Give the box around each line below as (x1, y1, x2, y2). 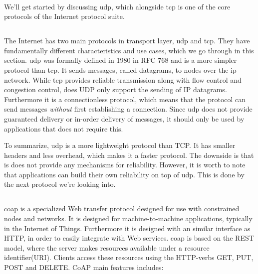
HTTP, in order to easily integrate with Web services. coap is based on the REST (4, 233, 254, 243)
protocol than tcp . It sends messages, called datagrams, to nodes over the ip (4, 64, 237, 75)
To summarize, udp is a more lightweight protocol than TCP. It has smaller (4, 140, 236, 150)
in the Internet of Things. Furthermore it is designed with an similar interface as (4, 223, 251, 233)
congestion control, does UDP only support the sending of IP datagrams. (4, 84, 227, 95)
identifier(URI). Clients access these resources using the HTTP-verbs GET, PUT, (4, 252, 254, 263)
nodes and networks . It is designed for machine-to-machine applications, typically (4, 213, 253, 224)
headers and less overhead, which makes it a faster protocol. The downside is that (4, 149, 254, 160)
